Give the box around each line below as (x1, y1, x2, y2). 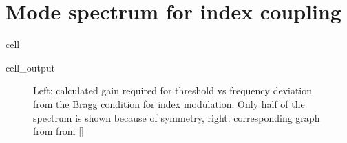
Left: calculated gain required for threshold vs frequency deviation (33, 83, 313, 98)
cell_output (6, 60, 55, 74)
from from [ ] (33, 124, 85, 138)
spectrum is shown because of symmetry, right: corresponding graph (33, 110, 320, 124)
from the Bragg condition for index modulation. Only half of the (33, 96, 305, 111)
